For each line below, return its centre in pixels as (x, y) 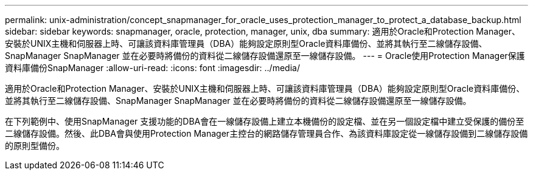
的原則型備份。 (35, 146)
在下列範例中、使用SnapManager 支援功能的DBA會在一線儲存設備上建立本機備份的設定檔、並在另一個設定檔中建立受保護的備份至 (265, 121)
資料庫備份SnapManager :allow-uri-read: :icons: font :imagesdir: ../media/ (152, 68)
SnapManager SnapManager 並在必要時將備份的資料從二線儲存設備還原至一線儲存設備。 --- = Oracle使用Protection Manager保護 (265, 56)
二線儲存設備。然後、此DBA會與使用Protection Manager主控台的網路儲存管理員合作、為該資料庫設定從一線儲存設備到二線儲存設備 (266, 133)
